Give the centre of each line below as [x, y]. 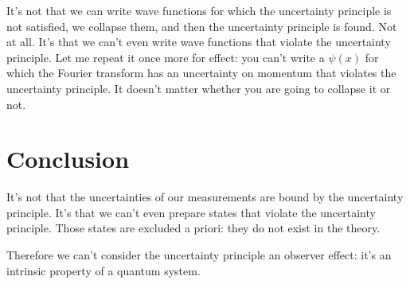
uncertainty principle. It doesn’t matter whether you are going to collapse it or [199, 88]
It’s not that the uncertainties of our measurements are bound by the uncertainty [205, 197]
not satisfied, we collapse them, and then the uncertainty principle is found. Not [202, 26]
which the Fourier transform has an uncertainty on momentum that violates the [201, 73]
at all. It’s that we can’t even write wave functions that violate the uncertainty [199, 42]
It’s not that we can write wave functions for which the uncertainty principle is [199, 10]
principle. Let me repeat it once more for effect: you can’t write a [166, 57]
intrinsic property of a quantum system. [103, 270]
